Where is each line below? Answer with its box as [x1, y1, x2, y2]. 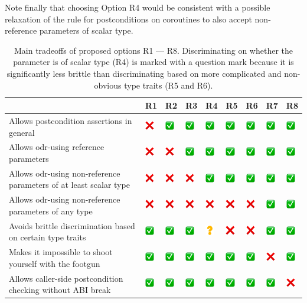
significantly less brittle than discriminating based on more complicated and [6, 67, 282, 79]
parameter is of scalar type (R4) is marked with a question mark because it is [13, 56, 294, 68]
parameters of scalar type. [39, 24, 133, 37]
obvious [94, 79, 122, 91]
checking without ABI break [9, 284, 111, 296]
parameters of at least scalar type [9, 178, 130, 191]
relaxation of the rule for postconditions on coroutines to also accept [5, 12, 252, 25]
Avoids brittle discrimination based [9, 219, 135, 232]
